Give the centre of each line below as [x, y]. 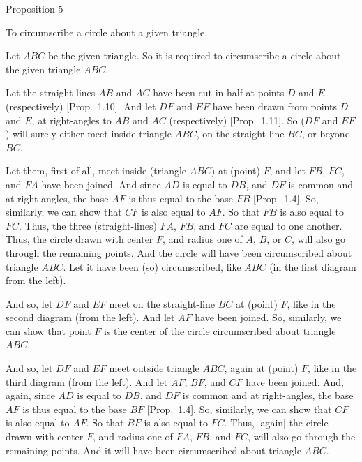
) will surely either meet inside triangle [89, 134]
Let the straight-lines [51, 92]
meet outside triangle [154, 368]
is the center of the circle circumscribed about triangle [220, 330]
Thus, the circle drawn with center [80, 239]
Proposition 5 [35, 8]
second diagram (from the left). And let [90, 317]
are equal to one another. [288, 225]
